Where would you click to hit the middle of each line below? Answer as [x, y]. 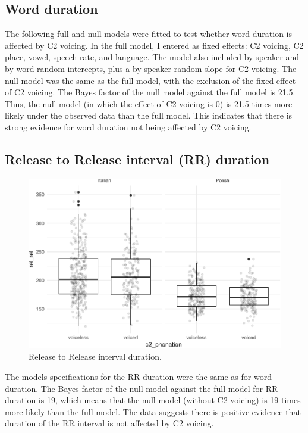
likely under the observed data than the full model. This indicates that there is [149, 115]
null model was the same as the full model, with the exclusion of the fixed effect [150, 80]
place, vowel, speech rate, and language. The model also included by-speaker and [152, 57]
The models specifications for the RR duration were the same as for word [138, 376]
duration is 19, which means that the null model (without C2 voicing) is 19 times [153, 400]
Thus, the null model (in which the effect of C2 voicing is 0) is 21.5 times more [149, 103]
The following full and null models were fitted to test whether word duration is [149, 34]
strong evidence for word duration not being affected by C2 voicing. [128, 127]
